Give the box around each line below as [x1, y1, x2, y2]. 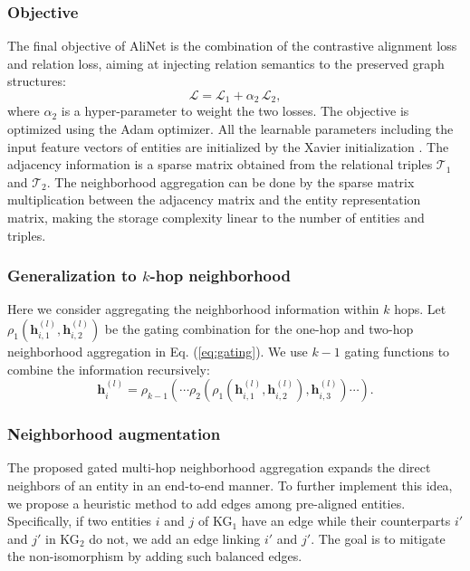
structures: [7, 71, 66, 90]
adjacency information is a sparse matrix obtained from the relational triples [7, 155, 433, 174]
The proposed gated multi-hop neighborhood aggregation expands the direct [7, 458, 431, 477]
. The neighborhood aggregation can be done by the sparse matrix [46, 172, 415, 191]
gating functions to [344, 342, 450, 361]
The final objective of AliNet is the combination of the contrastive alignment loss [7, 36, 457, 55]
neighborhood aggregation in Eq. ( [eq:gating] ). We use [7, 342, 308, 361]
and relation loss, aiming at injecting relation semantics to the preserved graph [7, 53, 445, 72]
